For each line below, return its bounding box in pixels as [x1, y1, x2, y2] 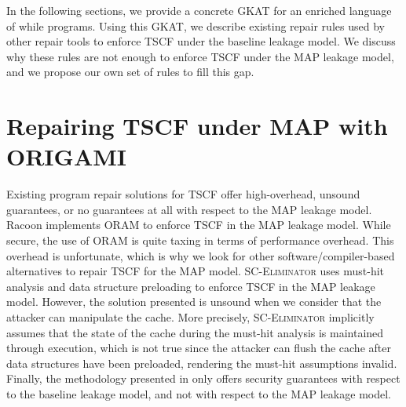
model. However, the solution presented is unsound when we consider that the [6, 293, 382, 310]
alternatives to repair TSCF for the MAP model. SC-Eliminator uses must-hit [6, 263, 385, 279]
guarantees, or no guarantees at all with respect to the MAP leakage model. [6, 201, 372, 217]
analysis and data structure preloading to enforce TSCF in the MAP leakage [6, 278, 375, 294]
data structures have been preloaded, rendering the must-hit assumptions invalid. [6, 354, 397, 371]
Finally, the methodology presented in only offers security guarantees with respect [6, 370, 401, 387]
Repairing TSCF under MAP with [6, 110, 388, 142]
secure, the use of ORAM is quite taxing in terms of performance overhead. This [6, 232, 394, 249]
